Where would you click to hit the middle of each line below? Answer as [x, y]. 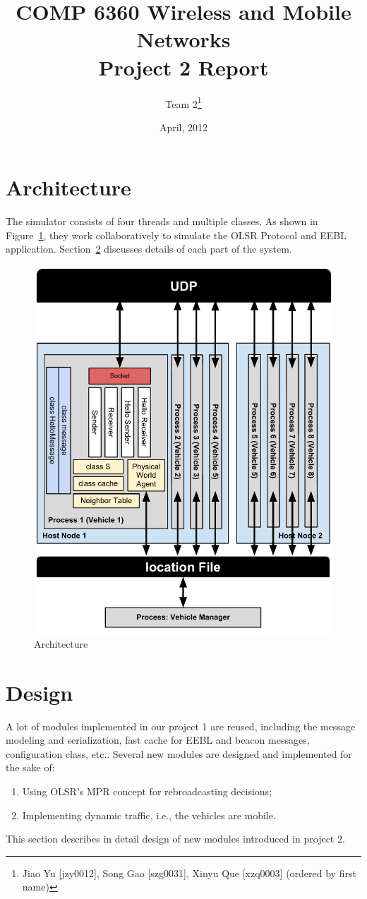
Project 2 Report [183, 67]
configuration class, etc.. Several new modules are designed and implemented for [179, 753]
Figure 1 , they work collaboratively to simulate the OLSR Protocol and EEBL [176, 235]
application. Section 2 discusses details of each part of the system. [149, 249]
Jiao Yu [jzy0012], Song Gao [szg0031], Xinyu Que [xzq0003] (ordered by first [189, 873]
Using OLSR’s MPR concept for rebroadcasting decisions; [147, 791]
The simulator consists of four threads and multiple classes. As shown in [162, 221]
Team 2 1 [183, 102]
